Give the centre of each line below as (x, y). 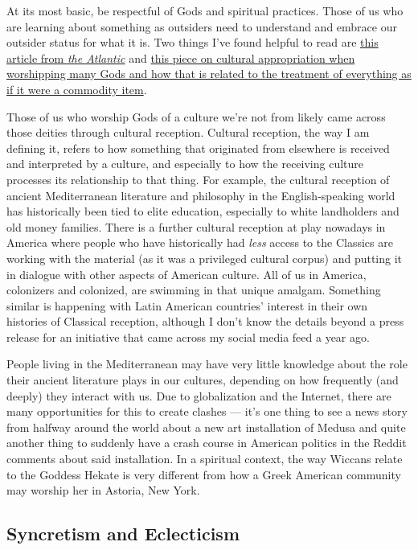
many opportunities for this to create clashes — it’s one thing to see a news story (207, 411)
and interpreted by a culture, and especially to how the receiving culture (185, 164)
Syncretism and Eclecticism (123, 534)
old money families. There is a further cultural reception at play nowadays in (196, 226)
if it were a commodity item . (77, 89)
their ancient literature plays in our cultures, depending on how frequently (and (203, 380)
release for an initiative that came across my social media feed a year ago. (188, 337)
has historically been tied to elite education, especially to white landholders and (203, 211)
